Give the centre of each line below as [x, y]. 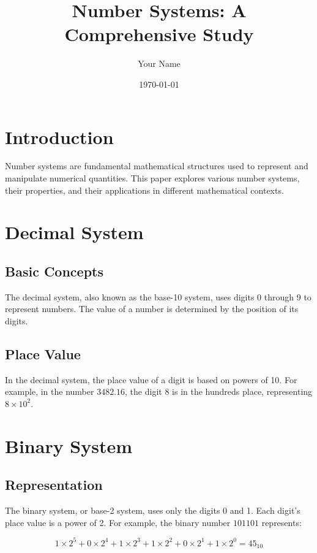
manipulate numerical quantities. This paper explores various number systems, [152, 178]
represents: [282, 522]
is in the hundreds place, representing [242, 391]
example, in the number [50, 391]
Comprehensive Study [159, 34]
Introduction [59, 136]
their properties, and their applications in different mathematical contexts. [144, 190]
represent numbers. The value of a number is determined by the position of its [152, 309]
